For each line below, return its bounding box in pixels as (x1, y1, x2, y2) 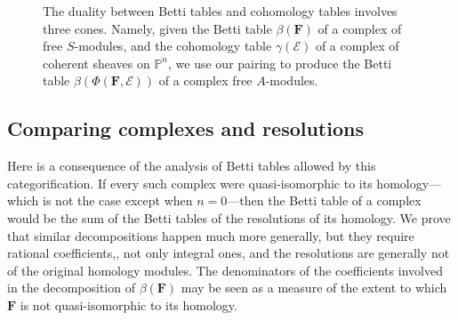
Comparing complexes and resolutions (7, 115, 364, 142)
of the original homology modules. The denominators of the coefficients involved (7, 260, 443, 279)
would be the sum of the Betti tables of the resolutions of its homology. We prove (7, 208, 451, 227)
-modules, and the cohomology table (74, 36, 272, 55)
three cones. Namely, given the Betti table (43, 19, 272, 37)
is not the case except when (43, 191, 193, 210)
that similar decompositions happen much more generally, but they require (7, 226, 414, 244)
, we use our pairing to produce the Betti (168, 53, 392, 72)
